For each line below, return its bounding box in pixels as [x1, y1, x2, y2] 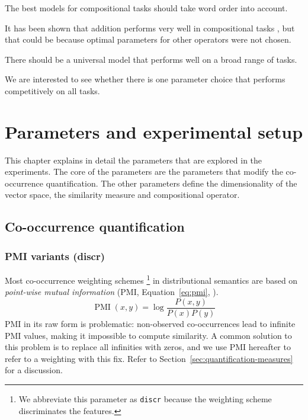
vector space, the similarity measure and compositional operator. [5, 188, 240, 201]
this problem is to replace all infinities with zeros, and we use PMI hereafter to [5, 341, 291, 353]
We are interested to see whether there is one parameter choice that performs [5, 73, 285, 85]
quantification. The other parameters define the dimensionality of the [46, 177, 297, 189]
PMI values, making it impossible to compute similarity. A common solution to [5, 329, 292, 341]
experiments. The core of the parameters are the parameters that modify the [5, 165, 283, 178]
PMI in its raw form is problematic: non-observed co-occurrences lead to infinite [5, 317, 296, 329]
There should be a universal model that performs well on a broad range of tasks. [5, 53, 297, 65]
